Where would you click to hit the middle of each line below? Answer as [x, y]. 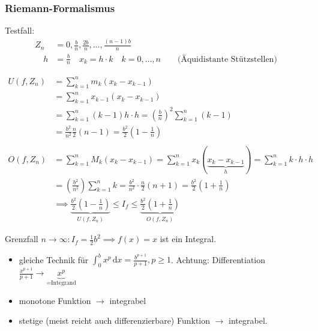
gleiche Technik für [54, 259]
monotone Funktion [55, 300]
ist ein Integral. [188, 239]
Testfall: [20, 30]
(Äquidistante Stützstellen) [227, 59]
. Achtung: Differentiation [218, 259]
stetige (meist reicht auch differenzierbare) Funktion [115, 320]
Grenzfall [22, 239]
